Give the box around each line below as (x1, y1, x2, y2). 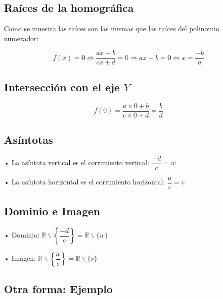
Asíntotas (4, 132, 53, 147)
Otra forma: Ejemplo (4, 281, 113, 296)
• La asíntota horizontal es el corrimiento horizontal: (4, 177, 165, 187)
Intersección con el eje (4, 79, 120, 94)
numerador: (4, 33, 39, 43)
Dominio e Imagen (4, 203, 100, 219)
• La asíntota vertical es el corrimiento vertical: (4, 157, 149, 168)
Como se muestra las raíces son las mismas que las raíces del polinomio (4, 23, 220, 34)
